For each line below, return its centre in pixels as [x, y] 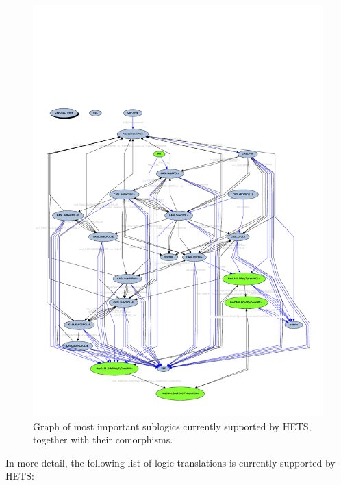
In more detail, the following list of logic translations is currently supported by [170, 462]
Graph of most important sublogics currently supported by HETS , [172, 426]
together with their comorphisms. [103, 439]
